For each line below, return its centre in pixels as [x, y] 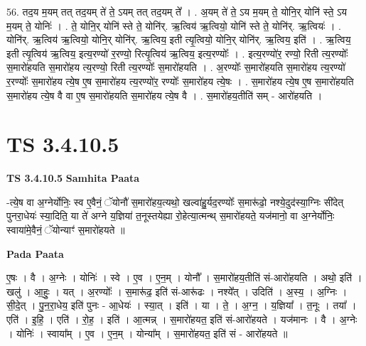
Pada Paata [35, 253]
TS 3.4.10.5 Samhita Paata [73, 178]
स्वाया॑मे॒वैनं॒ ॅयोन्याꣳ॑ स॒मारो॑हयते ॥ [66, 230]
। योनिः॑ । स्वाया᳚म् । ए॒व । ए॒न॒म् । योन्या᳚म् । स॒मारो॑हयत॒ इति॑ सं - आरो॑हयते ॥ [147, 333]
